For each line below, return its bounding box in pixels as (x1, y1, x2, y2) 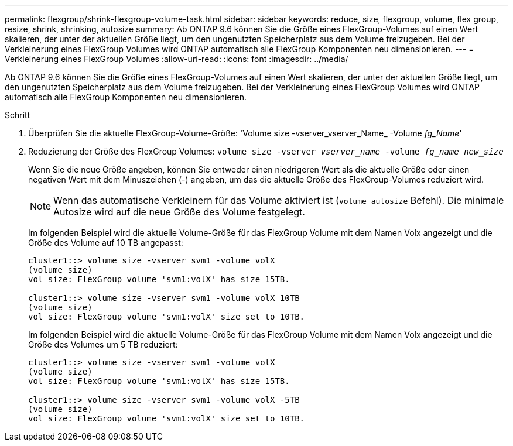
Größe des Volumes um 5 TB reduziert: (28, 339, 178, 349)
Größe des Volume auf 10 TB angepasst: (28, 238, 183, 248)
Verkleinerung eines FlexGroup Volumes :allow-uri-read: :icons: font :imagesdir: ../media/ (5, 54, 348, 64)
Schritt (5, 110, 30, 120)
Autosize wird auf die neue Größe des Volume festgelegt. (53, 206, 305, 218)
